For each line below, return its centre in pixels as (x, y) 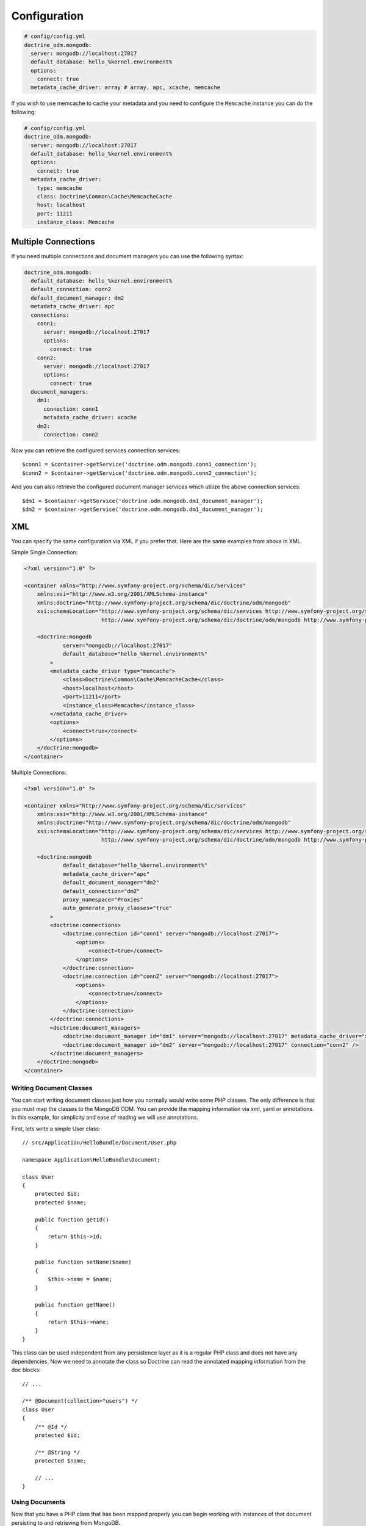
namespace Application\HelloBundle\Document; (91, 1159)
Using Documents (38, 1502)
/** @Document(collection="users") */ (80, 1401)
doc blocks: (26, 1370)
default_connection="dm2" (101, 891)
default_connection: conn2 (71, 289)
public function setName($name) (83, 1262)
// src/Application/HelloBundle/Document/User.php (99, 1143)
